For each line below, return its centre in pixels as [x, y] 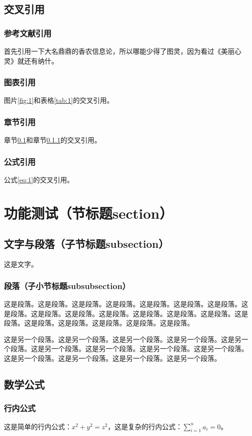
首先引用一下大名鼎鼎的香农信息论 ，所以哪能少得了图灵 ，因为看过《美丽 [119, 51]
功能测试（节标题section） [89, 213]
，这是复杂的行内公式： [145, 426]
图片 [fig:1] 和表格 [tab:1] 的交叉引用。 [59, 100]
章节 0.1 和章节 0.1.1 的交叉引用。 [53, 140]
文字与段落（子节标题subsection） [87, 244]
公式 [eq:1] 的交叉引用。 [39, 180]
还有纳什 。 [41, 60]
